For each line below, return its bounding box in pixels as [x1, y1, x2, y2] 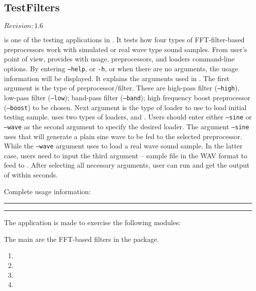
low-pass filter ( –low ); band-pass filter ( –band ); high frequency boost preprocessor [4, 92, 251, 102]
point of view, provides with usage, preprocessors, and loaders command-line [4, 54, 235, 64]
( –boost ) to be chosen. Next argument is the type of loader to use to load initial [4, 102, 247, 112]
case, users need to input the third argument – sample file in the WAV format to [4, 150, 247, 160]
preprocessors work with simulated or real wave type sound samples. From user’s [4, 44, 247, 54]
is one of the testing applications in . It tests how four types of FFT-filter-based [4, 34, 245, 45]
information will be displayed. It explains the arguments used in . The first [4, 73, 229, 83]
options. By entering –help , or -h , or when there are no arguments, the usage [4, 63, 238, 73]
